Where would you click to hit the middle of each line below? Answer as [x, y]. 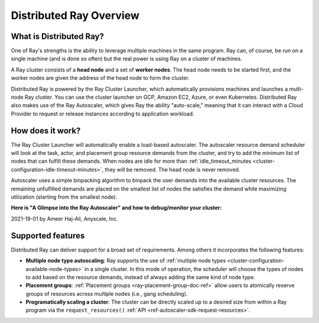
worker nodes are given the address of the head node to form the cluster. [100, 78]
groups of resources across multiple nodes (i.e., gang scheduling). [107, 293]
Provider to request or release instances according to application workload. [102, 114]
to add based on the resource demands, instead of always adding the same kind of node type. [140, 277]
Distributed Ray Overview [75, 15]
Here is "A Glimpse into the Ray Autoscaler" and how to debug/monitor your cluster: [116, 208]
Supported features [48, 236]
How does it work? [46, 130]
